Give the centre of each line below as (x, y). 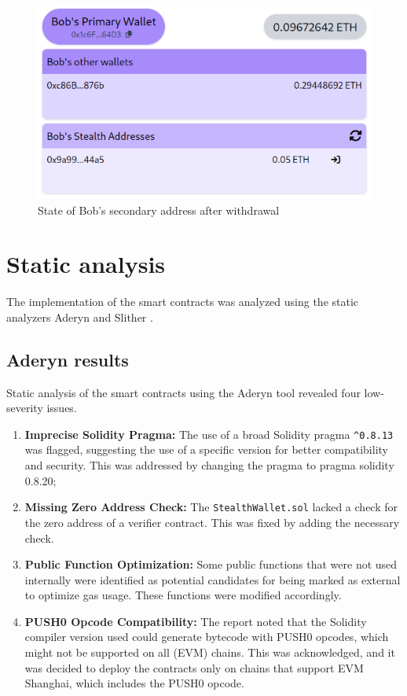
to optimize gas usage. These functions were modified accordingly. (183, 595)
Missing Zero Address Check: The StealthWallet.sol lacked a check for (211, 507)
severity (25, 408)
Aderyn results (68, 359)
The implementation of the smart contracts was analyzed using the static (183, 302)
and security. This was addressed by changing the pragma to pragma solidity (209, 465)
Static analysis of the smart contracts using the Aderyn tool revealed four (183, 392)
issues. (62, 408)
